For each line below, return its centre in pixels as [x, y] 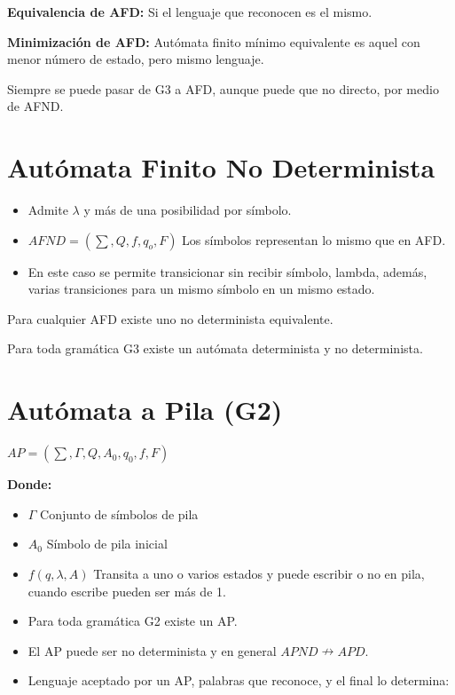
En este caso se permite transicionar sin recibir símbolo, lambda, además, [227, 271]
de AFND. [35, 106]
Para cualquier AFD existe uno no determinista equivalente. [170, 318]
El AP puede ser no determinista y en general [152, 650]
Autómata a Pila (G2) [145, 410]
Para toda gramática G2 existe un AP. [133, 621]
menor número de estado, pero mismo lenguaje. [136, 59]
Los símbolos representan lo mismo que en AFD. [314, 239]
